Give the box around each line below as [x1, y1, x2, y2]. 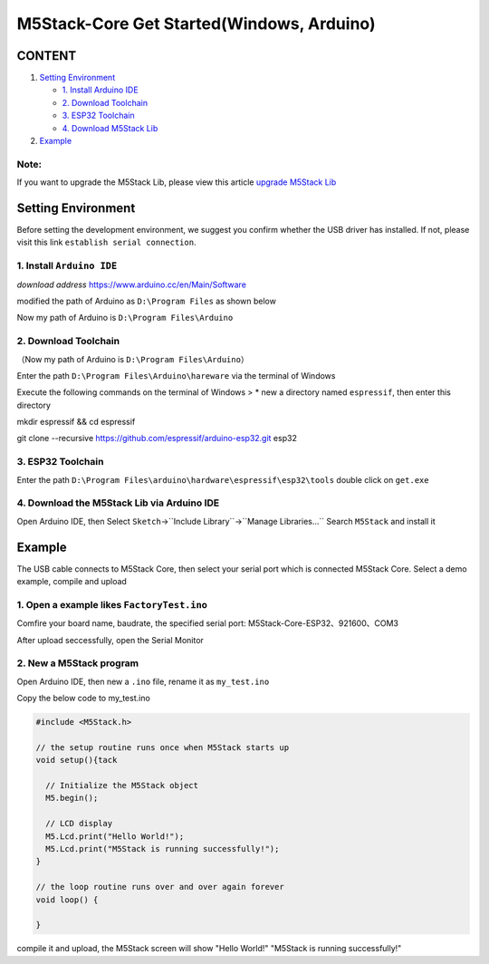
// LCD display [45, 818, 113, 829]
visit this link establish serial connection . [16, 236, 197, 248]
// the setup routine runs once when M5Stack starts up [35, 742, 290, 752]
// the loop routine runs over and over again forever [35, 882, 284, 892]
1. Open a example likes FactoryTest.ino [16, 598, 208, 611]
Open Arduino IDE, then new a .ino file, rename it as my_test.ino [16, 676, 270, 687]
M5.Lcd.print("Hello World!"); [45, 831, 185, 842]
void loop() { [35, 894, 99, 905]
